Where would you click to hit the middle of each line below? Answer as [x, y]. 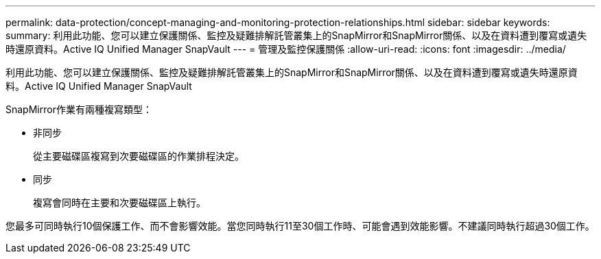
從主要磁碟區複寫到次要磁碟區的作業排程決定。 [139, 156]
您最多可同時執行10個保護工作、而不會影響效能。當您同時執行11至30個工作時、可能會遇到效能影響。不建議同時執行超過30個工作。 [300, 226]
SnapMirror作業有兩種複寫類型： [79, 109]
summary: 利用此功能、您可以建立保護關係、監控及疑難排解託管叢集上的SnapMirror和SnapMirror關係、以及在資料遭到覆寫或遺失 [296, 35]
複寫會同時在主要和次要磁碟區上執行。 [119, 202]
